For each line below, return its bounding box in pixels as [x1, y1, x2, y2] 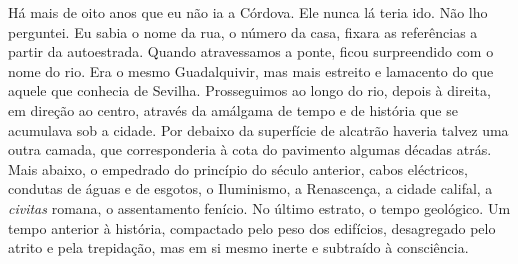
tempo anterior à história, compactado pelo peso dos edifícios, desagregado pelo [8, 217, 496, 238]
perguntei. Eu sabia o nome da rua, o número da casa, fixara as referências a [8, 21, 478, 42]
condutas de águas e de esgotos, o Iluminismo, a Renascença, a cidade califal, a [8, 178, 493, 199]
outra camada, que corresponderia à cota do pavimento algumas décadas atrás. [8, 139, 492, 160]
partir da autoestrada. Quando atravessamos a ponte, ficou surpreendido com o [8, 41, 494, 62]
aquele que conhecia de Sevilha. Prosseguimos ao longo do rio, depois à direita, [8, 80, 491, 101]
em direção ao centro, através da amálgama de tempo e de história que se [8, 99, 458, 120]
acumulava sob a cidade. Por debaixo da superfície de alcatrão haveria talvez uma [8, 119, 509, 140]
